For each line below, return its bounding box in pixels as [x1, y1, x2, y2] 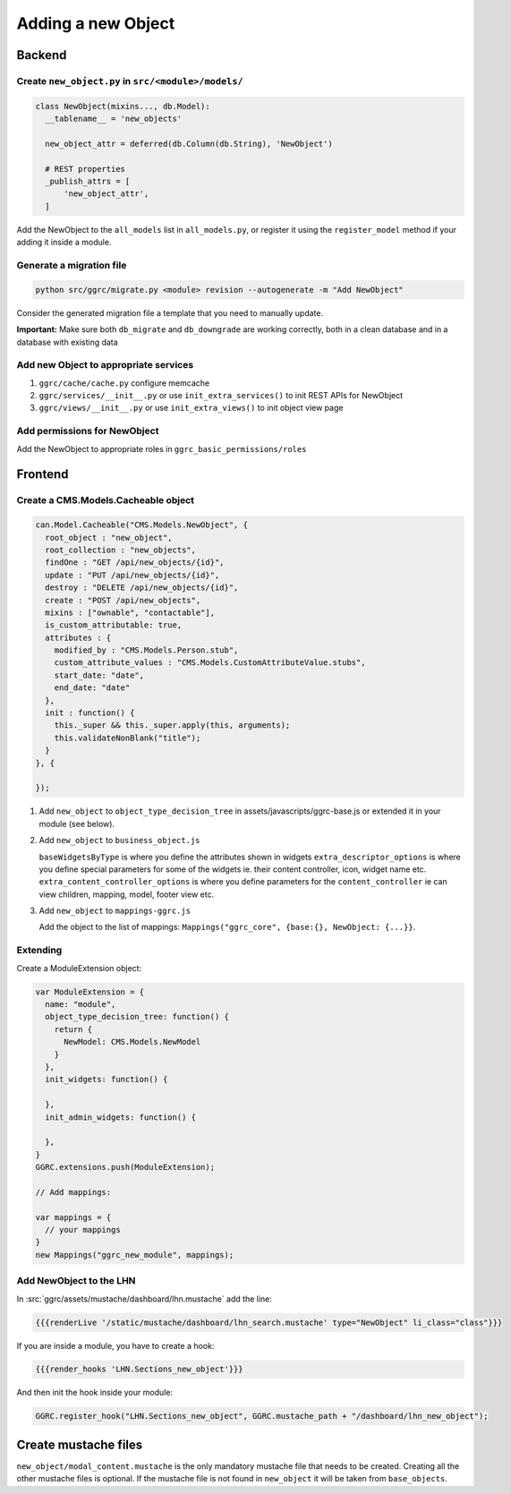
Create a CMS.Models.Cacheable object [16, 494, 195, 507]
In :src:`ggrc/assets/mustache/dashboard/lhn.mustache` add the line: [16, 1293, 273, 1304]
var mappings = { [35, 1212, 112, 1222]
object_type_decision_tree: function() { [45, 1012, 230, 1022]
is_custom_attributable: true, [45, 620, 183, 630]
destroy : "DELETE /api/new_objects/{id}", [45, 583, 239, 593]
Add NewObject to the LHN [16, 1275, 136, 1287]
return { [54, 1024, 93, 1034]
